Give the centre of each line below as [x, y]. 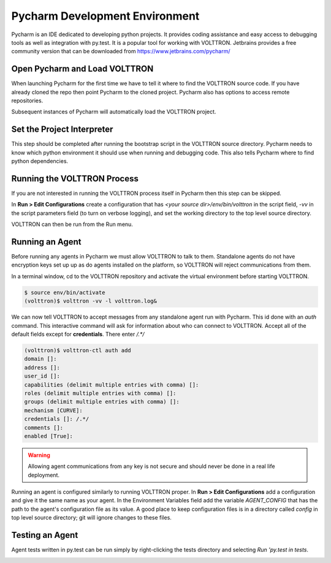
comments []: [44, 428]
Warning [39, 455]
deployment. [44, 475]
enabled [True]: [49, 436]
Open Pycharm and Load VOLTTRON [82, 69]
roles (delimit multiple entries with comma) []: [100, 393]
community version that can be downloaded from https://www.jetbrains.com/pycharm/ [121, 51]
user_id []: [42, 376]
